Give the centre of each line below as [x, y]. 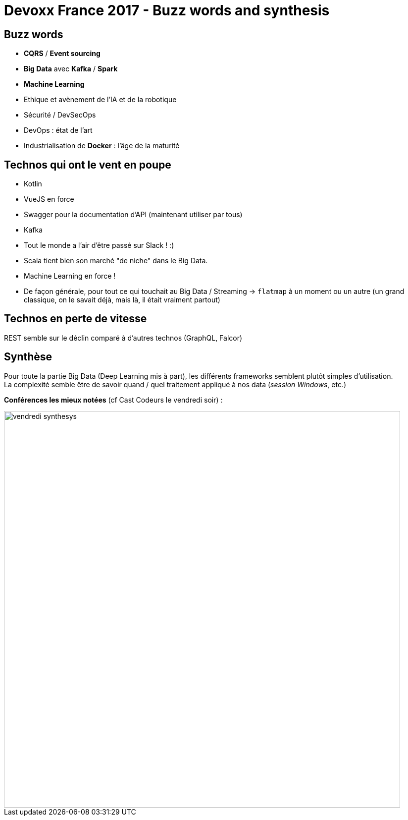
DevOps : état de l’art [58, 130]
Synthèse [28, 357]
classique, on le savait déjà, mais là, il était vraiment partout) [122, 300]
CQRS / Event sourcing [62, 54]
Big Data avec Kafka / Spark [71, 69]
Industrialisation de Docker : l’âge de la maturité [102, 146]
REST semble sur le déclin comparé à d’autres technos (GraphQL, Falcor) [123, 338]
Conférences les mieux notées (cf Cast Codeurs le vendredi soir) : [113, 400]
